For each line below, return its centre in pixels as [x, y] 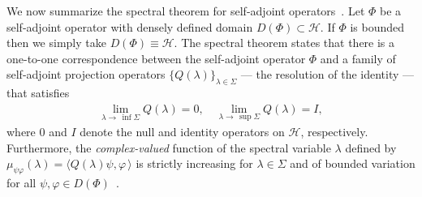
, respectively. [334, 132]
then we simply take [56, 43]
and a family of [358, 58]
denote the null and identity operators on [182, 132]
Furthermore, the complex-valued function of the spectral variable [169, 147]
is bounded [377, 26]
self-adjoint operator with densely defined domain [130, 26]
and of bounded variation [353, 163]
